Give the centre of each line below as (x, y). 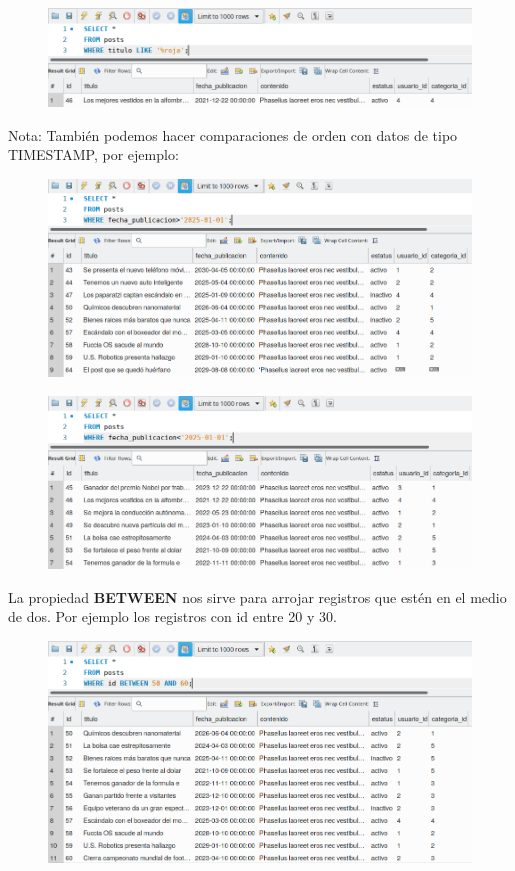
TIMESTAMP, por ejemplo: (93, 154)
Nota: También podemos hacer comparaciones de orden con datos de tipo (233, 134)
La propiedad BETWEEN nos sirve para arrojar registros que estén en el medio (257, 596)
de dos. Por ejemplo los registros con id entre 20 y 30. (172, 616)
